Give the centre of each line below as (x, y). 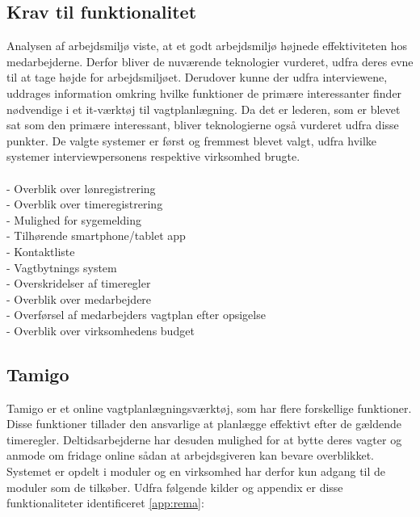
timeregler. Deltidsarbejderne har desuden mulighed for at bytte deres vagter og (204, 439)
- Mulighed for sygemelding (74, 219)
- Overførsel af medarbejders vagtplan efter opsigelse (136, 315)
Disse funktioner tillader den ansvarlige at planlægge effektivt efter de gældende (204, 424)
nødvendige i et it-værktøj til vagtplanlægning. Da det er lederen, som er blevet (204, 109)
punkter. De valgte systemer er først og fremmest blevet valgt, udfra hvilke (192, 140)
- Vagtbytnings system (62, 267)
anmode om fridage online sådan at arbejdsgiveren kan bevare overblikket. (190, 455)
